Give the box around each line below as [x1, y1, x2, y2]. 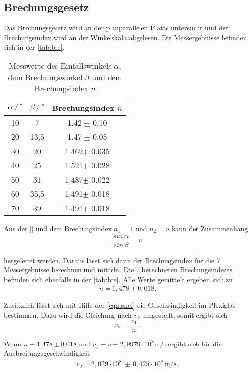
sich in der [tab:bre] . [4, 42, 65, 52]
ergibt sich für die [168, 338, 222, 348]
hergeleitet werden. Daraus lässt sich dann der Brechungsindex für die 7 [4, 255, 220, 265]
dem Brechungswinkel [8, 71, 83, 82]
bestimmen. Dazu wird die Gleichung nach [4, 310, 132, 320]
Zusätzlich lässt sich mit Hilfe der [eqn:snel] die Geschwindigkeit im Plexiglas [4, 300, 236, 310]
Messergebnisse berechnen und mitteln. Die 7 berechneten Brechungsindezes [4, 265, 232, 275]
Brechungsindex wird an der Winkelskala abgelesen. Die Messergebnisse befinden [4, 32, 247, 42]
